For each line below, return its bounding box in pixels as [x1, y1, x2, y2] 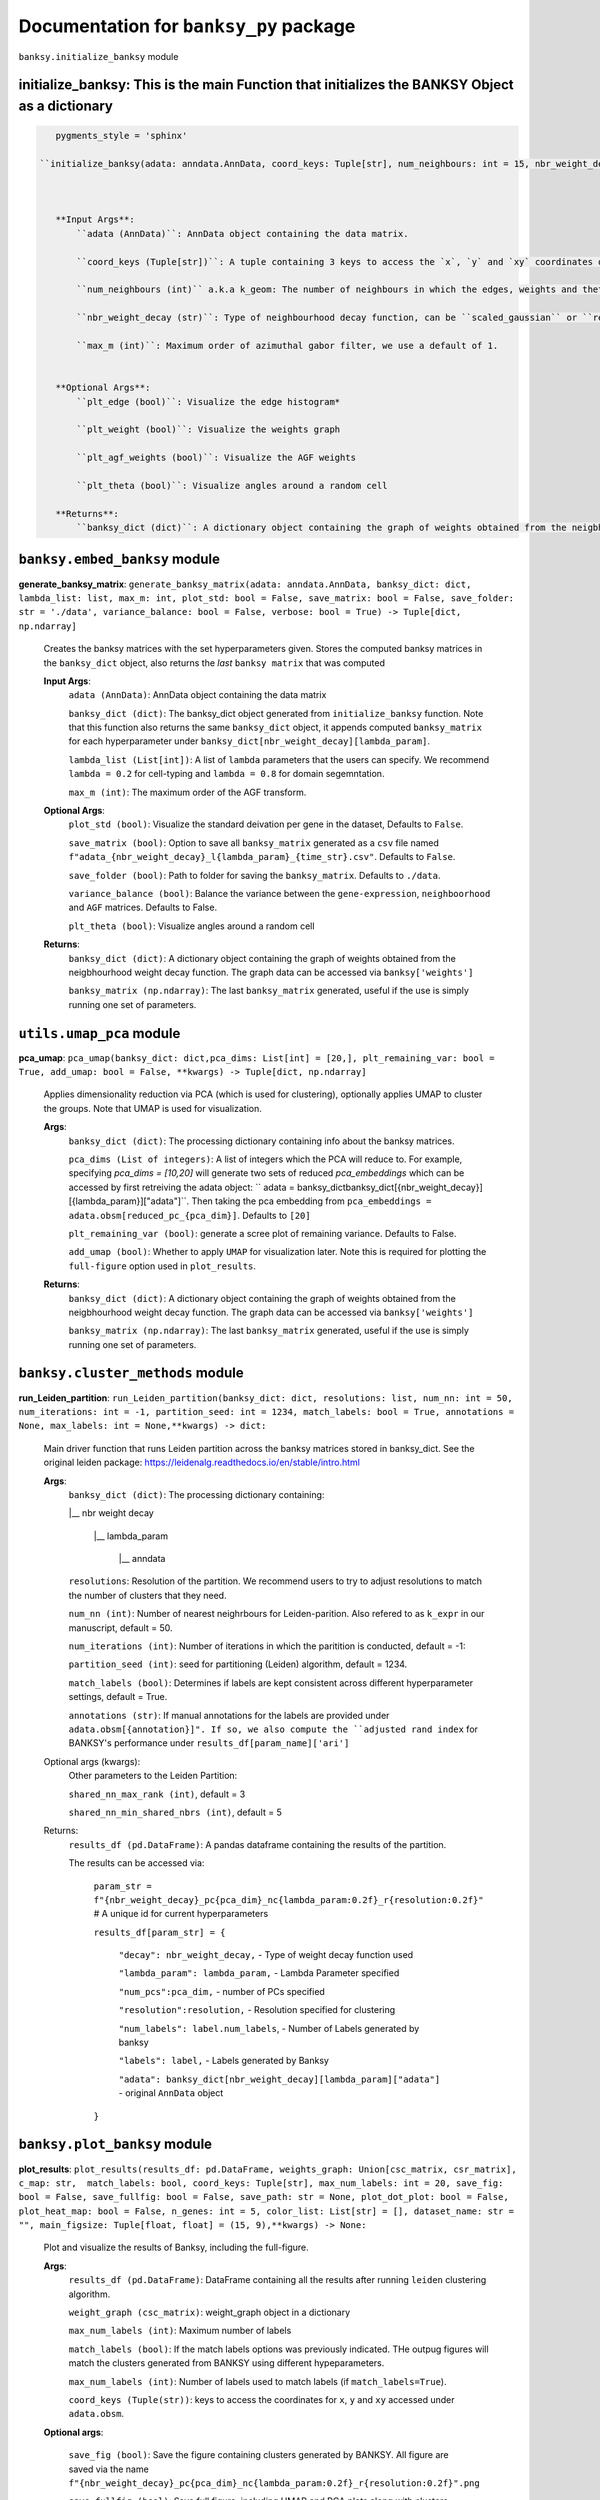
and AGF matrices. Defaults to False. [68, 901, 218, 914]
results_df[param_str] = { [93, 1926, 226, 1938]
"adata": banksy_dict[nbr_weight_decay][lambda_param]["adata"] [118, 2073, 441, 2085]
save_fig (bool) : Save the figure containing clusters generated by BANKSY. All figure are [68, 2449, 449, 2461]
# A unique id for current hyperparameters [93, 1908, 269, 1920]
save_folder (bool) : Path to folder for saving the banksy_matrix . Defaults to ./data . [68, 869, 441, 881]
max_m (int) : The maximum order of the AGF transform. [68, 786, 307, 798]
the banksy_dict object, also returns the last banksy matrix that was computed [43, 656, 385, 669]
